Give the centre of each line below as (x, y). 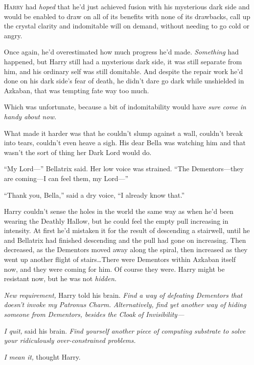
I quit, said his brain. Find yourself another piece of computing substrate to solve (125, 330)
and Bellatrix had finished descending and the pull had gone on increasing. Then (125, 240)
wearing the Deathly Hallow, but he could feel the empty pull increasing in (116, 221)
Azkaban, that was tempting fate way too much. (77, 90)
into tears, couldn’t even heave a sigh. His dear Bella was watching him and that (125, 143)
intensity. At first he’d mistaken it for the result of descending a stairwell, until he (127, 230)
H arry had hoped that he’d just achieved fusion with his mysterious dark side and (127, 6)
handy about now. (30, 116)
